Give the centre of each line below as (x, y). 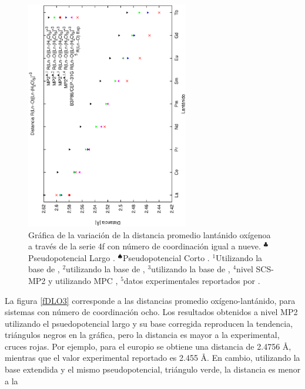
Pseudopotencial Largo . (72, 257)
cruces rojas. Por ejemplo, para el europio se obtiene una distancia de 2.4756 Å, (148, 346)
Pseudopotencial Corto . (166, 257)
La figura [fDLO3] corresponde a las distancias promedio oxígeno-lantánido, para (150, 300)
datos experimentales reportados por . (192, 280)
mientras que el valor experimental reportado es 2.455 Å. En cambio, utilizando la (152, 358)
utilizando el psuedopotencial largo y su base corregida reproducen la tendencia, (149, 323)
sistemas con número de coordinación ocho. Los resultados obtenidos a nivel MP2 (151, 312)
